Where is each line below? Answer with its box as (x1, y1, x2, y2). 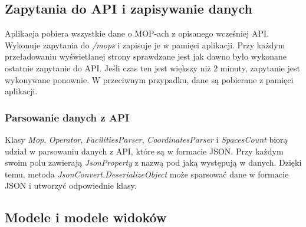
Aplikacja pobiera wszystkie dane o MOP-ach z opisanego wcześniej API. (5, 27, 269, 40)
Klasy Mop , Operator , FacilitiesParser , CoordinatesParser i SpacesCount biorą (5, 133, 288, 145)
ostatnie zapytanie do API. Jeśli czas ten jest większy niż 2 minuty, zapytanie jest (5, 61, 300, 74)
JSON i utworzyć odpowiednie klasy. (5, 179, 137, 192)
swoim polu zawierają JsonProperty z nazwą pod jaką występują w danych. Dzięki (5, 156, 302, 169)
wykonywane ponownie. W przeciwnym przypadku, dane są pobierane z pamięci (5, 73, 294, 85)
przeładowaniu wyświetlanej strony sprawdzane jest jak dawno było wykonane (5, 50, 287, 62)
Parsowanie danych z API (5, 110, 130, 124)
